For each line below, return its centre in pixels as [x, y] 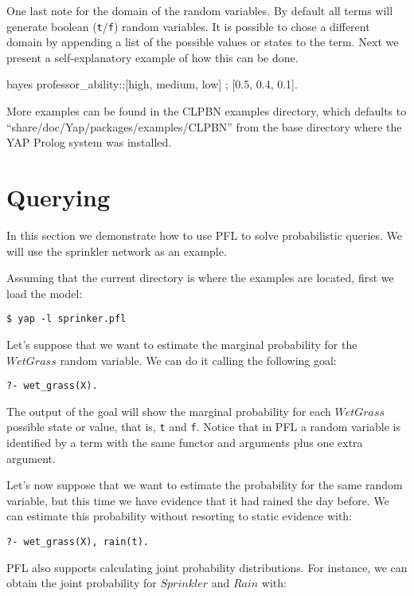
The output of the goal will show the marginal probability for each [169, 411]
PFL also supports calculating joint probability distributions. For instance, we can [207, 567]
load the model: [45, 293]
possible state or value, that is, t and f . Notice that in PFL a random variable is [203, 427]
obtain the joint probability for [82, 583]
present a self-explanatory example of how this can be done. [152, 57]
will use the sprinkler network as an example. [117, 251]
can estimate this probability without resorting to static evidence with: [180, 516]
